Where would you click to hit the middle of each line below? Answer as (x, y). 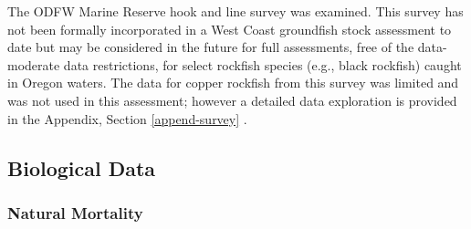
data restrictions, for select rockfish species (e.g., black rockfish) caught (262, 64)
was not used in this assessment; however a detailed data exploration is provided (232, 100)
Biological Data (82, 167)
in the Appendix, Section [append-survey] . (127, 118)
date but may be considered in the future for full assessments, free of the (211, 47)
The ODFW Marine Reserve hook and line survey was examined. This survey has (235, 11)
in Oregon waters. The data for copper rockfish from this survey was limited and (233, 83)
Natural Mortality (75, 212)
